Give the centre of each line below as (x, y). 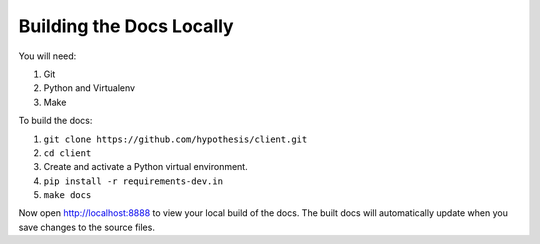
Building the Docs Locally (126, 26)
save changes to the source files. (86, 227)
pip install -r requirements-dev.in (133, 181)
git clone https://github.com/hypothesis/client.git (175, 139)
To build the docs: (55, 121)
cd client (67, 153)
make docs (67, 195)
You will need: (47, 56)
